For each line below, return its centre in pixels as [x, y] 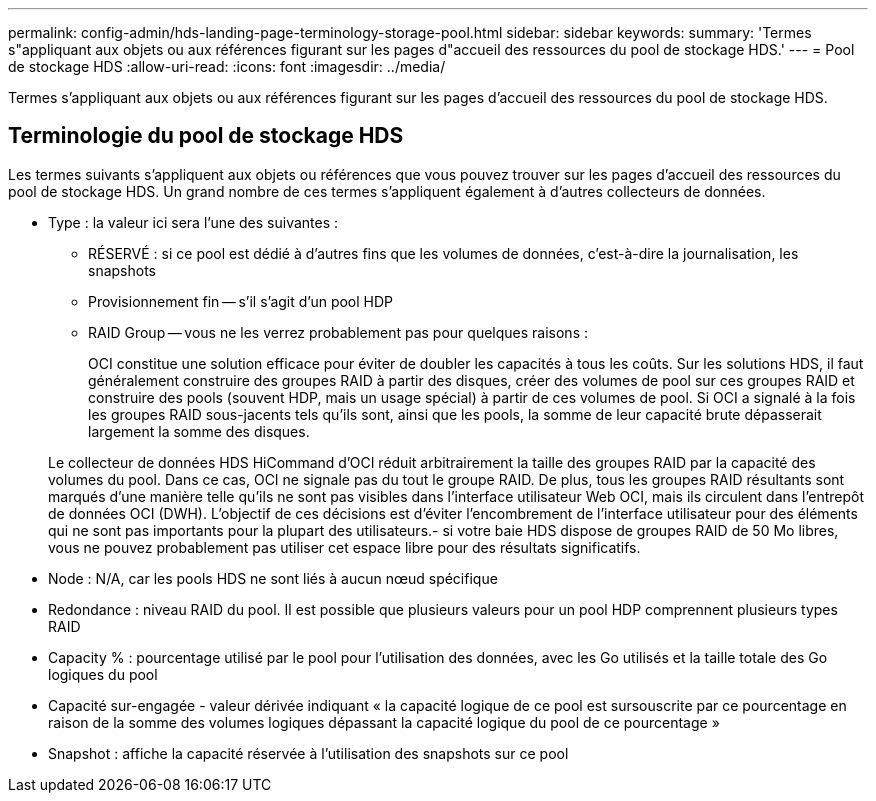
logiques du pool [103, 674]
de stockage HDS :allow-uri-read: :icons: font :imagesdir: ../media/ [227, 66]
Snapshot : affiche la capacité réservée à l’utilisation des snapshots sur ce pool [308, 753]
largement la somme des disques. [199, 431]
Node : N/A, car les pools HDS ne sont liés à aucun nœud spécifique [273, 578]
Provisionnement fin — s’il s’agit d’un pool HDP [241, 301]
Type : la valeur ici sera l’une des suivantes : [193, 222]
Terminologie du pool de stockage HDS [206, 136]
